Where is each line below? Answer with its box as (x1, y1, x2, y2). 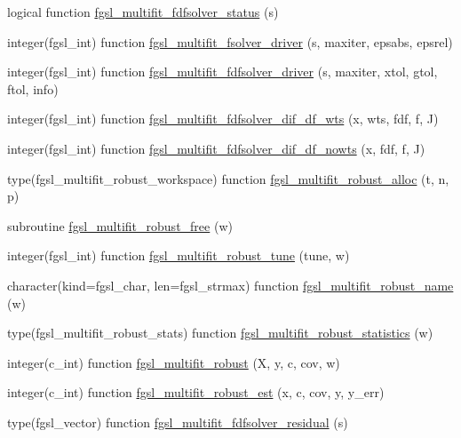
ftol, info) (7, 79, 59, 98)
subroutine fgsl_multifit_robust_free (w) (7, 216, 233, 235)
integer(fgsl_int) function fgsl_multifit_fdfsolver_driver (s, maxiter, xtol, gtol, (7, 62, 438, 81)
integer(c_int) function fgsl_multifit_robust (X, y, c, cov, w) (7, 353, 340, 371)
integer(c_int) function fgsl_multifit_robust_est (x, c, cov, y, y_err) (7, 383, 385, 402)
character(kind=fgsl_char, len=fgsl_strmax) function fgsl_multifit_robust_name (7, 275, 454, 294)
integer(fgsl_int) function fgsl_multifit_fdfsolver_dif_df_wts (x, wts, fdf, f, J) (7, 109, 439, 128)
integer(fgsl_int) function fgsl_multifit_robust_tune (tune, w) (7, 246, 350, 265)
